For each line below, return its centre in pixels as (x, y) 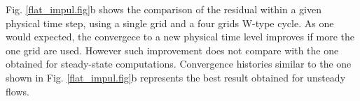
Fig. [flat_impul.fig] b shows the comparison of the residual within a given (164, 9)
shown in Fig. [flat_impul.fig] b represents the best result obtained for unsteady (176, 77)
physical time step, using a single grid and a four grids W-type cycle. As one (170, 23)
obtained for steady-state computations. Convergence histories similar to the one (179, 64)
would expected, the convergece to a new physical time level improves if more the (180, 37)
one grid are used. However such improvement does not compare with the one (172, 50)
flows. (18, 91)
